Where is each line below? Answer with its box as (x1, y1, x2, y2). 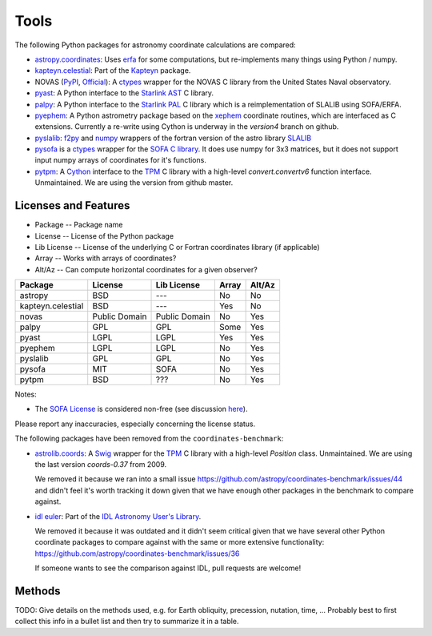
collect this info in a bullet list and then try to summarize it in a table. (14, 617, 239, 626)
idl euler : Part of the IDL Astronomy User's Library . (34, 511, 202, 521)
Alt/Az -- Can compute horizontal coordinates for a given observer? (34, 264, 258, 274)
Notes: (14, 389, 37, 400)
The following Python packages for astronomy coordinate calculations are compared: (14, 40, 296, 50)
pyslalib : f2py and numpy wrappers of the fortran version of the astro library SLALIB (34, 133, 312, 143)
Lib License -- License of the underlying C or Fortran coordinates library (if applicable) (34, 242, 320, 252)
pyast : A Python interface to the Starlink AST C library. (34, 88, 214, 98)
